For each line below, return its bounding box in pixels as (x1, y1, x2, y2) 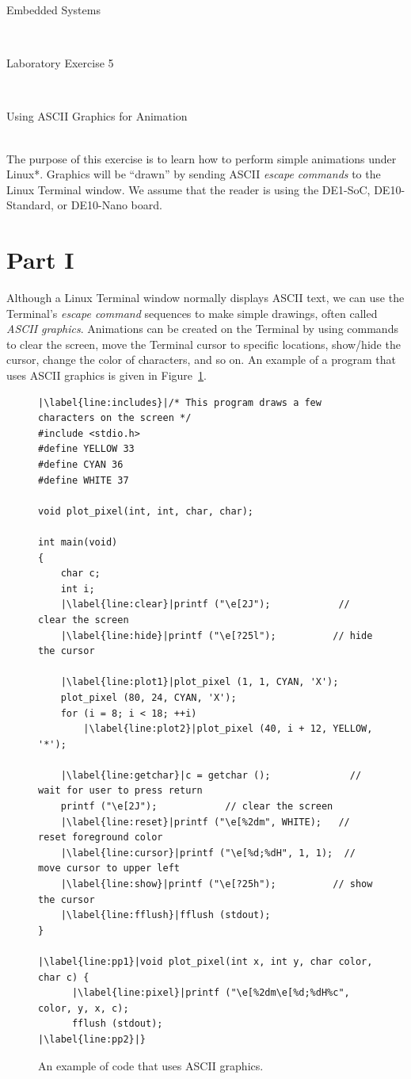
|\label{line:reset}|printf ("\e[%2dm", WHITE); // (60, 816, 350, 828)
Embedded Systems (6, 2, 101, 17)
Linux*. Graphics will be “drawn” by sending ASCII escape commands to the (6, 166, 381, 182)
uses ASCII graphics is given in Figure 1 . (6, 367, 207, 384)
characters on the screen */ (38, 412, 192, 424)
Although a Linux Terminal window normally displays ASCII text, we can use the (6, 289, 405, 306)
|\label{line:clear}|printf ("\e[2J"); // (60, 599, 350, 610)
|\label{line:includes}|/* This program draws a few (38, 396, 322, 408)
